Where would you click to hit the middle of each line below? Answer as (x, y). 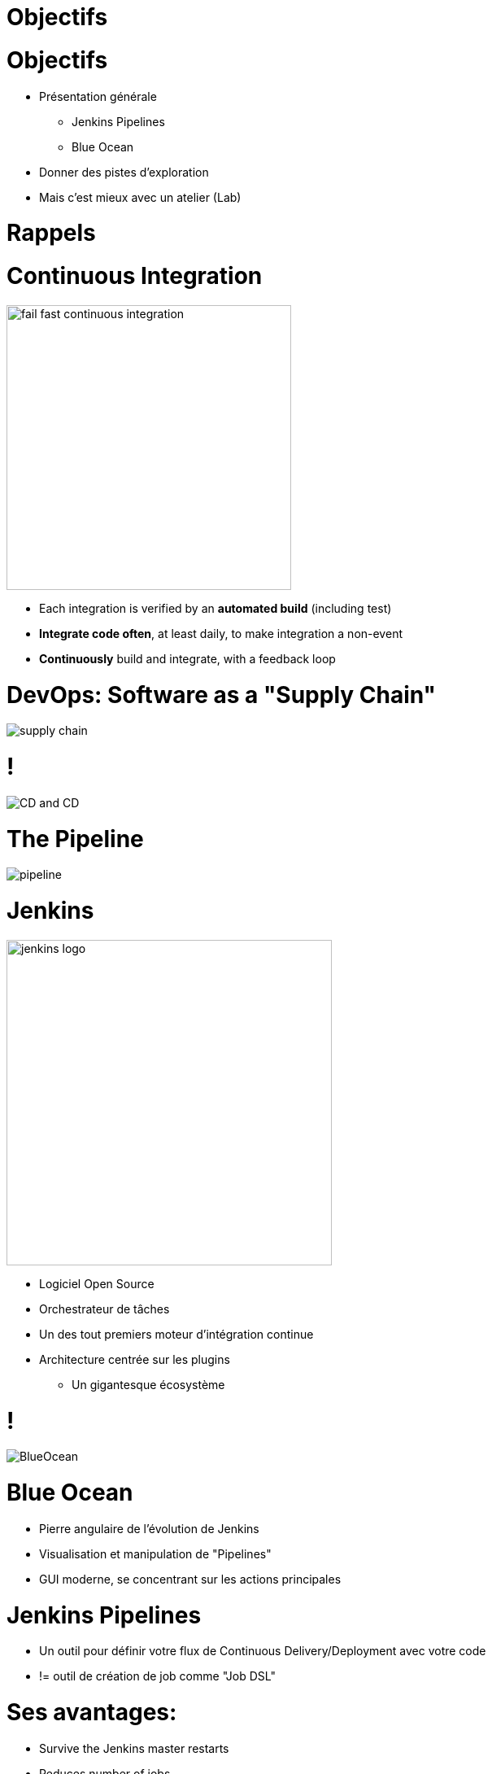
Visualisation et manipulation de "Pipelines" (155, 1553)
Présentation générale (98, 96)
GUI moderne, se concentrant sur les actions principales (190, 1579)
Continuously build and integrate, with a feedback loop (187, 658)
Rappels (51, 233)
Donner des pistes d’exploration (124, 172)
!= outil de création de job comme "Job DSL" (157, 1676)
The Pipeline (75, 839)
